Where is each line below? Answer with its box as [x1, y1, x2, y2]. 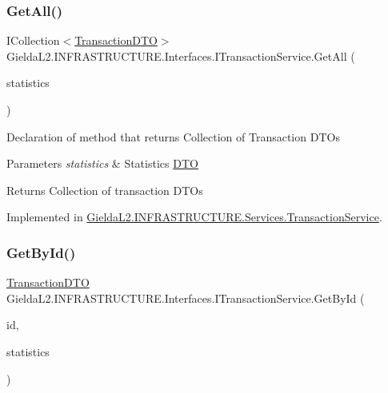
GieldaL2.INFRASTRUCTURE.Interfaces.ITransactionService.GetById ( [6, 289, 365, 306]
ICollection [6, 32, 60, 49]
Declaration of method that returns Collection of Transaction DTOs [6, 128, 340, 145]
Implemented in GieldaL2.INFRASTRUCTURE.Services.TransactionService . [6, 208, 382, 225]
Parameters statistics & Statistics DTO [6, 155, 198, 172]
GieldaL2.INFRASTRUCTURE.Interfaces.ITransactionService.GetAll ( [6, 47, 355, 64]
